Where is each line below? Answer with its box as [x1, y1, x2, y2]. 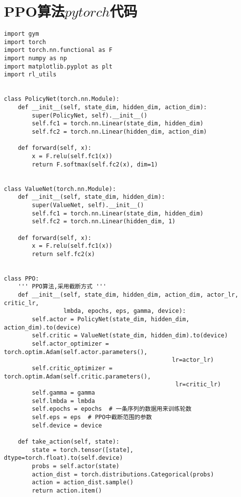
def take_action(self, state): [18, 438, 120, 445]
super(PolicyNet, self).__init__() [32, 112, 148, 119]
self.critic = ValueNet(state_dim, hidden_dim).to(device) [32, 332, 228, 339]
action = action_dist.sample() [32, 479, 133, 486]
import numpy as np [4, 55, 67, 62]
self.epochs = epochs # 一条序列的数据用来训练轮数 [32, 405, 192, 413]
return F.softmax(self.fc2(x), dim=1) [32, 161, 158, 168]
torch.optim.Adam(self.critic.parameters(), [4, 373, 151, 380]
